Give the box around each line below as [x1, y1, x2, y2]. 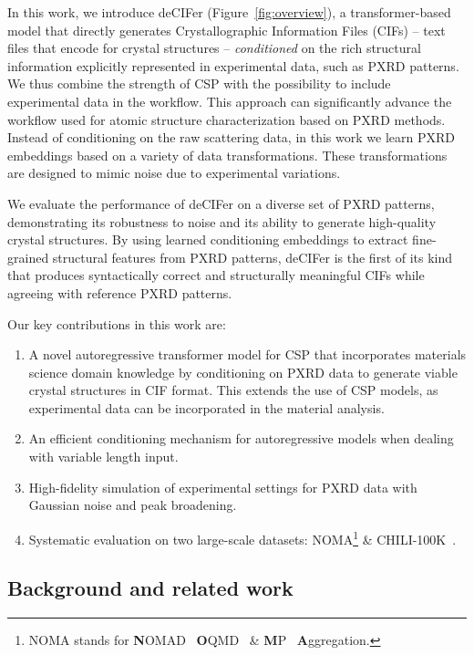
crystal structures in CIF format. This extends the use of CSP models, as [28, 380, 438, 400]
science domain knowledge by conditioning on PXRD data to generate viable [28, 362, 458, 381]
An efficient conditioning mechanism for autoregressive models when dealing [28, 429, 454, 448]
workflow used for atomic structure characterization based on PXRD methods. [7, 109, 446, 129]
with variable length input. [28, 447, 179, 466]
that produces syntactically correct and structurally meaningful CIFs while [7, 265, 425, 285]
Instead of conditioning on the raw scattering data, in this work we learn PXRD [7, 128, 455, 147]
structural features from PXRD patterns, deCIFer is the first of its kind [52, 247, 453, 266]
